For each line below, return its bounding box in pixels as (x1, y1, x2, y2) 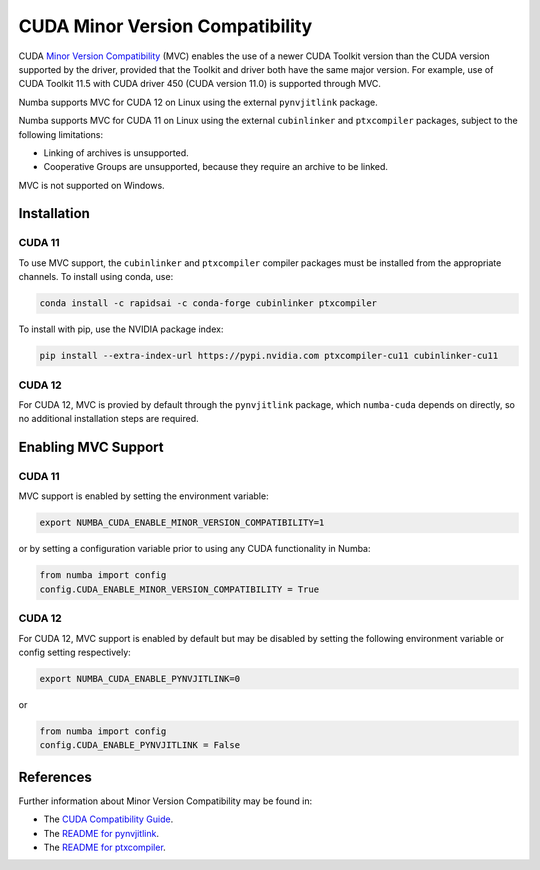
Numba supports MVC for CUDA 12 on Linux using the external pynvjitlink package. (18, 96, 379, 108)
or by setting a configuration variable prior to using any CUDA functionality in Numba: (18, 543, 371, 555)
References (18, 768, 92, 785)
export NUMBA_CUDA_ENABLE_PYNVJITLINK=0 (39, 673, 240, 684)
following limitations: (18, 128, 104, 140)
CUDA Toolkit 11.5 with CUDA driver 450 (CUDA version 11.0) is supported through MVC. (18, 78, 382, 90)
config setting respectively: (18, 646, 132, 658)
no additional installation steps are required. (18, 413, 199, 425)
